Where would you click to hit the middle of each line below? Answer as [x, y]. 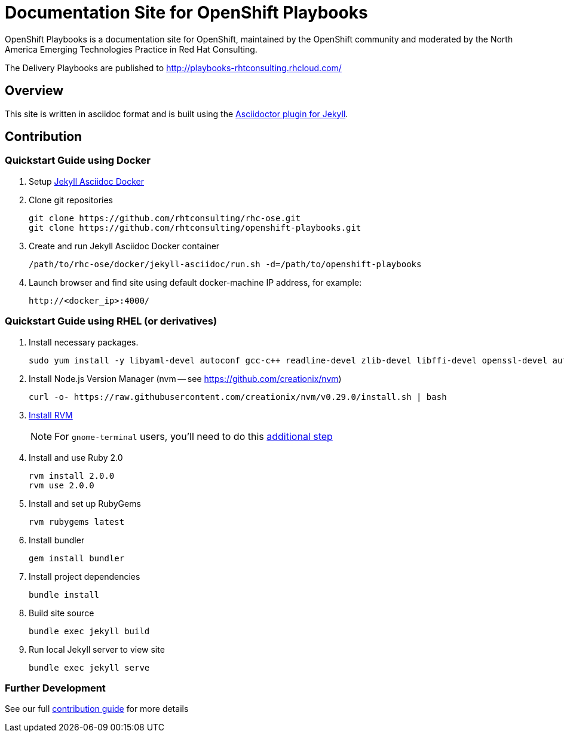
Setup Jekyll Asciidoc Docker [87, 181]
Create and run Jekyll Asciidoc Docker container [124, 246]
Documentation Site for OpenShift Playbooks [186, 13]
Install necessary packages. [84, 342]
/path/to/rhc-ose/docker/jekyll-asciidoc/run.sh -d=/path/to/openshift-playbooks [225, 264]
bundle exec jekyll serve [89, 667]
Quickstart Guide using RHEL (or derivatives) [111, 321]
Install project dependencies [85, 576]
